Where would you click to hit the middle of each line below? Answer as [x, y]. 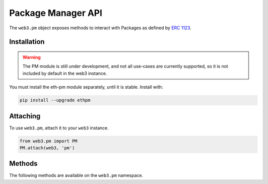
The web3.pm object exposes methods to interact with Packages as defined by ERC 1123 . [100, 28]
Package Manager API [56, 13]
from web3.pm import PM [49, 141]
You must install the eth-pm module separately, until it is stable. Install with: [86, 87]
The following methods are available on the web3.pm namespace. [76, 176]
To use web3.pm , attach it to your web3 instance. [59, 128]
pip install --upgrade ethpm [55, 100]
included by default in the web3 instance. [65, 73]
